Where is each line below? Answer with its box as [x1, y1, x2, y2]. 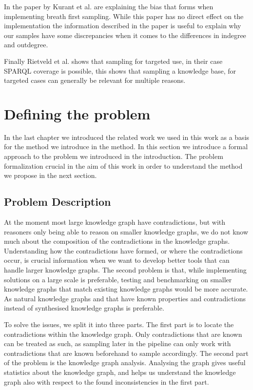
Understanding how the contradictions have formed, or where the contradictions [4, 245, 243, 255]
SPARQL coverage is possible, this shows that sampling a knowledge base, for [4, 65, 236, 76]
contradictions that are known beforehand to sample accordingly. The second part [4, 348, 249, 358]
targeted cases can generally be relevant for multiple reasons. [4, 75, 186, 85]
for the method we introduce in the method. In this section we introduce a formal [4, 141, 248, 152]
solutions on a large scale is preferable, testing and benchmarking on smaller [4, 274, 232, 284]
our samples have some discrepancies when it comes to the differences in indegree [4, 30, 246, 40]
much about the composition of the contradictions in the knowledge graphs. [4, 236, 230, 246]
